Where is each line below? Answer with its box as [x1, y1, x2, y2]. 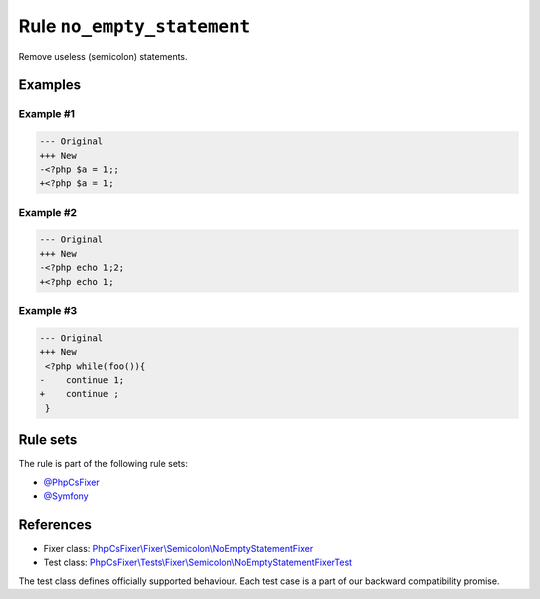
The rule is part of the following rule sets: [18, 458, 189, 470]
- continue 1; [39, 374, 125, 385]
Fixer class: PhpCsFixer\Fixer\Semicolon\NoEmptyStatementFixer [43, 542, 314, 554]
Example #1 [18, 107, 75, 121]
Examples [18, 76, 82, 94]
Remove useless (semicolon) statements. [18, 50, 189, 62]
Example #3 [18, 303, 78, 317]
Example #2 [18, 205, 78, 219]
